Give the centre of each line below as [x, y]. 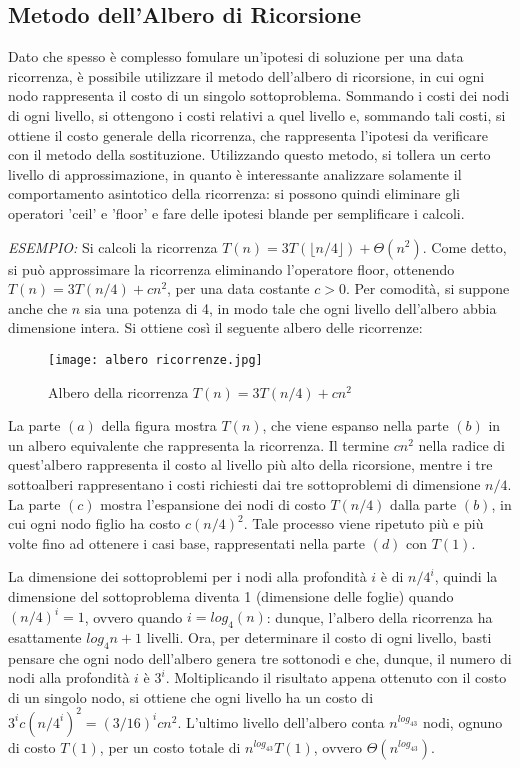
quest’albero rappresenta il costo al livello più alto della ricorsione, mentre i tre [250, 464]
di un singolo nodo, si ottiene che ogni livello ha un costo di [191, 696]
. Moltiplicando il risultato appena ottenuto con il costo [336, 677]
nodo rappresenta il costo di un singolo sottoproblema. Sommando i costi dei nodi [259, 95]
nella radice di [461, 444]
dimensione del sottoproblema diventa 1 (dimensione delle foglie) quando [231, 595]
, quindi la [466, 576]
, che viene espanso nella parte [355, 425]
